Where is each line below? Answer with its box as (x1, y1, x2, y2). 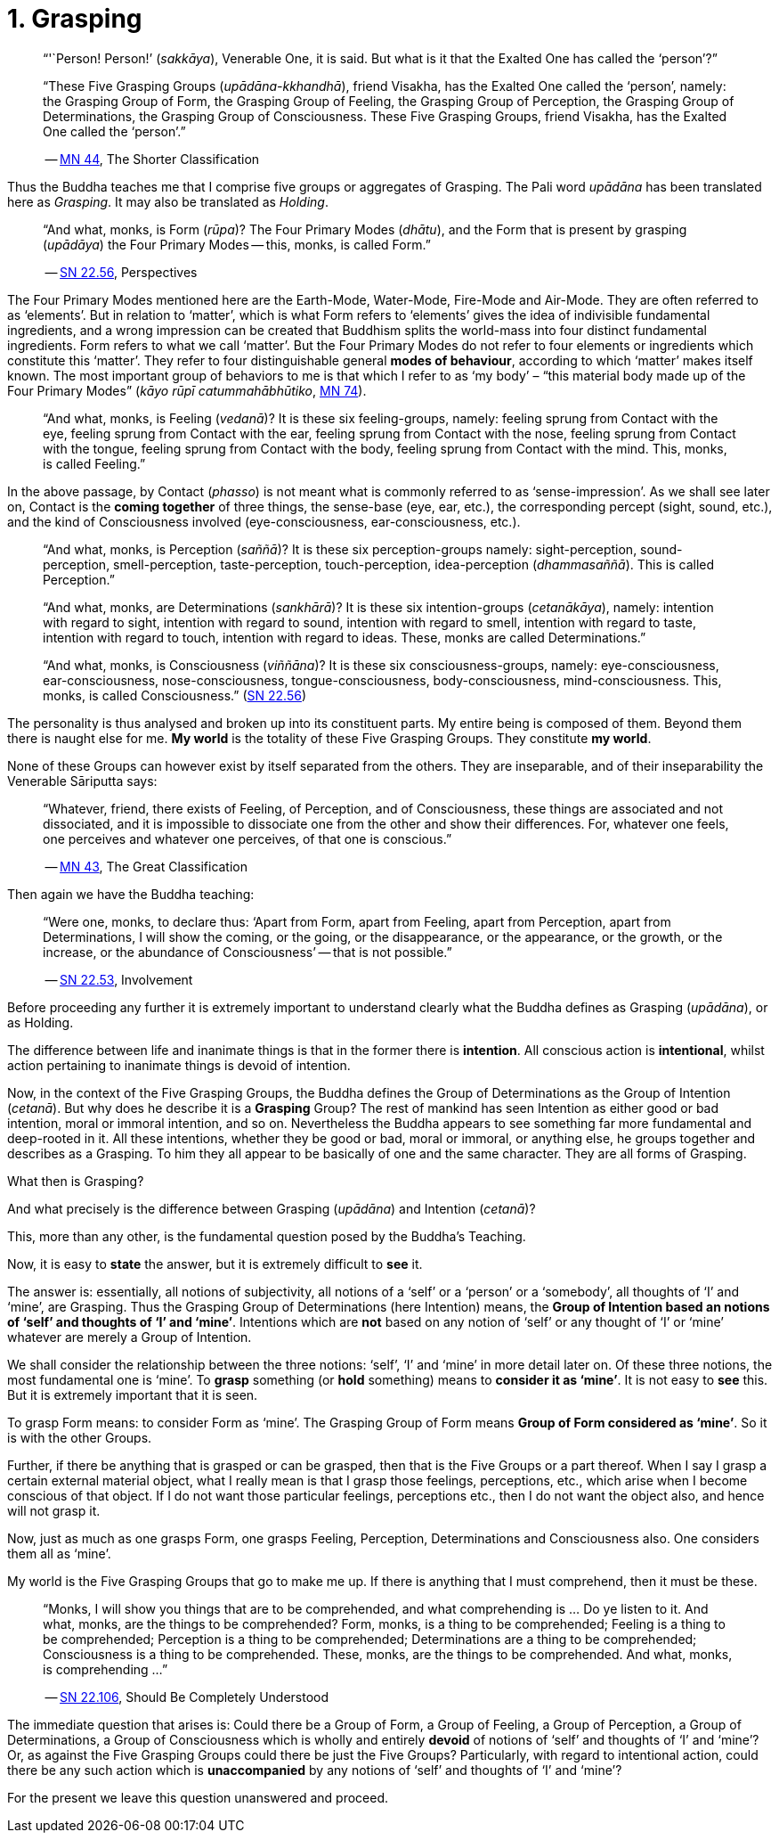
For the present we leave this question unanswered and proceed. (7, 1789, 389, 1805)
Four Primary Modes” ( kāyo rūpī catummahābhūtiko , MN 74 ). (7, 382, 367, 398)
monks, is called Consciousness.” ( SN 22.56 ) (43, 687, 307, 703)
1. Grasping (7, 4, 142, 34)
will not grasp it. (7, 1502, 101, 1518)
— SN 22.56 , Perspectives (45, 264, 198, 280)
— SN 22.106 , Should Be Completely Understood (45, 1689, 329, 1705)
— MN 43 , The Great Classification (45, 858, 248, 874)
